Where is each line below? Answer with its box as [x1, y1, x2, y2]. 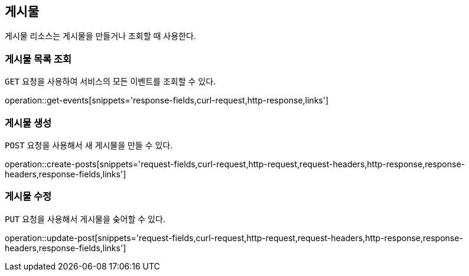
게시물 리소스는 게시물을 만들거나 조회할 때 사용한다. [5, 31, 196, 41]
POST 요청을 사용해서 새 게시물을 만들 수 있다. [5, 139, 173, 150]
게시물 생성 [5, 116, 52, 129]
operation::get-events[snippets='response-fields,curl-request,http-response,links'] [5, 95, 329, 106]
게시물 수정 [5, 190, 52, 203]
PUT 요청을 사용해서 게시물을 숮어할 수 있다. [5, 213, 165, 224]
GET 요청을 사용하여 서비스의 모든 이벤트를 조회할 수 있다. [5, 76, 216, 87]
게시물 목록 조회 [5, 53, 72, 65]
